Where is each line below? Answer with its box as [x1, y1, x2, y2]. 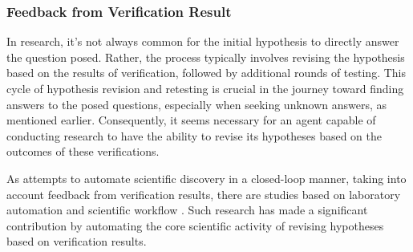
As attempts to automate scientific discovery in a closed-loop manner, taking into [6, 169, 407, 186]
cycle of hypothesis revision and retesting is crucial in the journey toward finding [6, 80, 404, 96]
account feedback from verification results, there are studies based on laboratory [6, 185, 401, 202]
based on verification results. [6, 233, 147, 250]
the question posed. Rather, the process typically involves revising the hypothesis [6, 48, 405, 65]
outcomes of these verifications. [6, 143, 160, 160]
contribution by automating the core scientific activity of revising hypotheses [6, 217, 384, 234]
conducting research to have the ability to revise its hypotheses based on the [6, 127, 382, 144]
